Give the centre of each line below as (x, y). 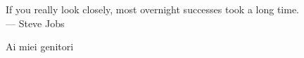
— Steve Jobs (35, 23)
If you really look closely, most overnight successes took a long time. (152, 9)
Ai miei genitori (40, 46)
